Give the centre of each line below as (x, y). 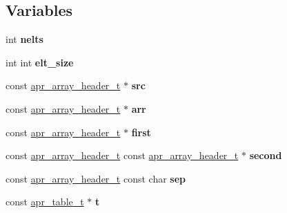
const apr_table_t (45, 202)
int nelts (24, 39)
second (266, 155)
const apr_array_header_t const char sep (96, 178)
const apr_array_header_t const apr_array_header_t (122, 155)
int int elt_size (40, 62)
